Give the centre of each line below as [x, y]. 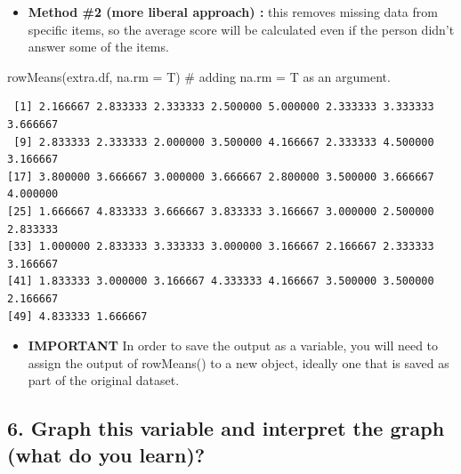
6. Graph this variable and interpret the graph [226, 428]
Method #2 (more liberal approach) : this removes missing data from [233, 12]
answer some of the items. [98, 47]
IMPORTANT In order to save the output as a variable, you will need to [233, 345]
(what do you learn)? [106, 454]
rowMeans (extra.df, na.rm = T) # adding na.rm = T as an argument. [199, 76]
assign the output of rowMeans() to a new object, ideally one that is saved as [239, 362]
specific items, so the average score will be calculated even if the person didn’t [241, 29]
